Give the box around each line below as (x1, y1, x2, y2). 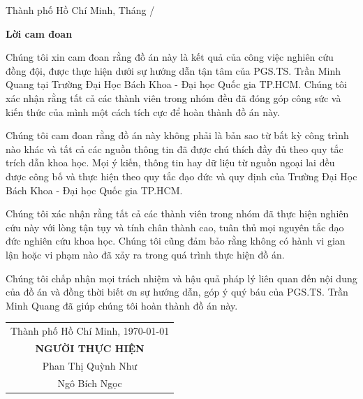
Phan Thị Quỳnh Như (42, 358, 138, 372)
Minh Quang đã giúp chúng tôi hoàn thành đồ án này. (6, 298, 238, 312)
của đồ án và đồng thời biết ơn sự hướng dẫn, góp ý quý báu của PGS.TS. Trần (6, 284, 348, 299)
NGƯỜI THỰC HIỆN (35, 340, 145, 355)
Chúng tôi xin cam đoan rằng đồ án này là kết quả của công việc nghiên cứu (6, 50, 334, 64)
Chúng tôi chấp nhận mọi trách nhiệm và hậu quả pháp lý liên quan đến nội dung (6, 270, 357, 285)
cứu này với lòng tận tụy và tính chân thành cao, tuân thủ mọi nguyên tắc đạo (6, 219, 344, 234)
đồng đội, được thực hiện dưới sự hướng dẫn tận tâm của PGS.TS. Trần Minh (6, 63, 341, 78)
